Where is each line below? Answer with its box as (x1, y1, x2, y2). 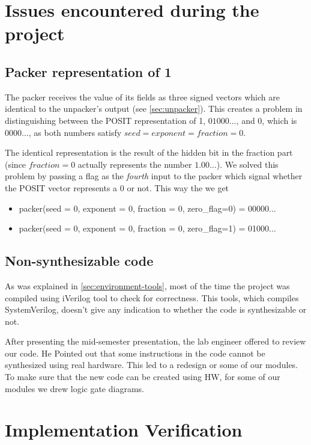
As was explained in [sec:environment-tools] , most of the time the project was (5, 279, 290, 292)
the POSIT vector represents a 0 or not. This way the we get (5, 181, 229, 194)
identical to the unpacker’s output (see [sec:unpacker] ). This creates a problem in (5, 102, 303, 115)
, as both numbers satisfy (28, 126, 122, 138)
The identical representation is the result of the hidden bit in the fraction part (5, 146, 293, 159)
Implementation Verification (5, 417, 243, 442)
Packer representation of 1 (5, 62, 172, 81)
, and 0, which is (236, 114, 297, 126)
